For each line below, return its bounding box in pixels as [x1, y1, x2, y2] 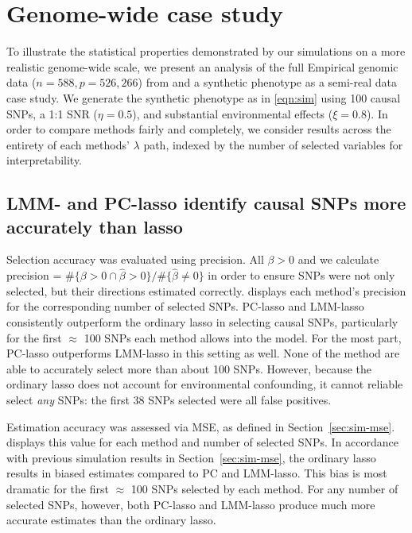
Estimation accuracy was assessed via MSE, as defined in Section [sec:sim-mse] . [6, 418, 395, 435]
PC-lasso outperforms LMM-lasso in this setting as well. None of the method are [6, 345, 400, 361]
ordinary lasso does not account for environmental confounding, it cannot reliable [6, 376, 403, 392]
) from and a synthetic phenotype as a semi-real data [138, 74, 397, 91]
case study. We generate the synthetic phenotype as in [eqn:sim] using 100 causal [6, 89, 401, 106]
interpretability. [6, 152, 83, 168]
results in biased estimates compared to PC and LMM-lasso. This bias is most [6, 465, 387, 481]
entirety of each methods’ [6, 136, 130, 153]
